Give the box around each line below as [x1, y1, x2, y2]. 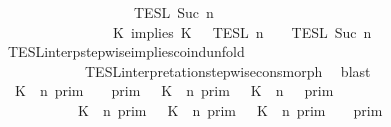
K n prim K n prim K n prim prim [77, 99, 383, 120]
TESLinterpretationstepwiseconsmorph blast [84, 60, 371, 81]
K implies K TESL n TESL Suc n [112, 21, 372, 42]
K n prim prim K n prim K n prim [14, 80, 334, 101]
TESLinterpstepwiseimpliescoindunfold [7, 41, 245, 62]
